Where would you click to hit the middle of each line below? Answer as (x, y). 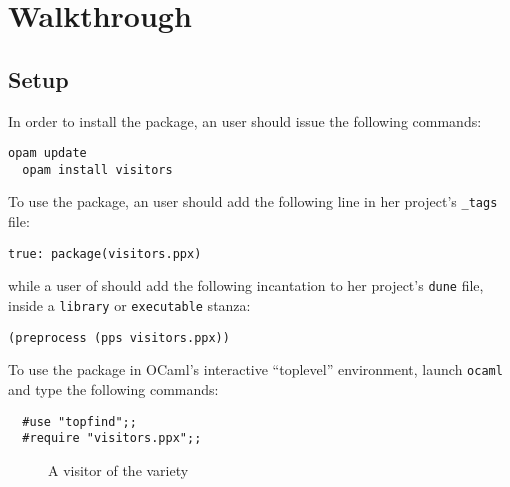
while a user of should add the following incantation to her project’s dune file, (246, 285)
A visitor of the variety (118, 469)
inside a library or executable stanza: (129, 305)
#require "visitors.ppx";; (112, 438)
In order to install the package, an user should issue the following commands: (245, 120)
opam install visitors (97, 169)
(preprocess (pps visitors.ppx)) (119, 337)
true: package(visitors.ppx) (105, 253)
